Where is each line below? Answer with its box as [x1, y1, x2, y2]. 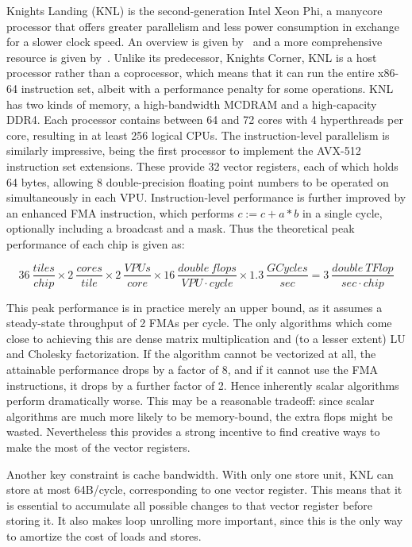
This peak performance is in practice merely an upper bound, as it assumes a [6, 299, 383, 315]
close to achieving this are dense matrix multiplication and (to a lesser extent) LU [6, 329, 406, 346]
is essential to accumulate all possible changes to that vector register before [6, 496, 373, 513]
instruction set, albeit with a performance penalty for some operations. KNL [21, 79, 394, 96]
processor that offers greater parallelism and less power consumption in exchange [6, 17, 400, 34]
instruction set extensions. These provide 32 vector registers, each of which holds [6, 157, 399, 174]
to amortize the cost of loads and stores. [6, 527, 202, 544]
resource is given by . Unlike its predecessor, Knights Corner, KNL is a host [6, 48, 377, 65]
